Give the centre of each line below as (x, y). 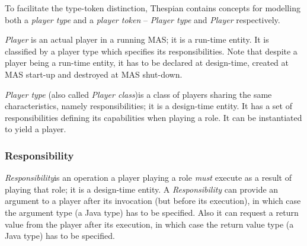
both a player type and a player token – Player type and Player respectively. (143, 19)
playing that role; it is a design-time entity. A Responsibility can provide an (142, 189)
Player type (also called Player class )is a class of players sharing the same (138, 94)
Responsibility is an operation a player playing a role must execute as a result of (148, 178)
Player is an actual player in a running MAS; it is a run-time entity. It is (137, 39)
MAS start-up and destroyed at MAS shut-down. (94, 74)
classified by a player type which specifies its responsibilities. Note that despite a (151, 51)
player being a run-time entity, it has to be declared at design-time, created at (147, 63)
